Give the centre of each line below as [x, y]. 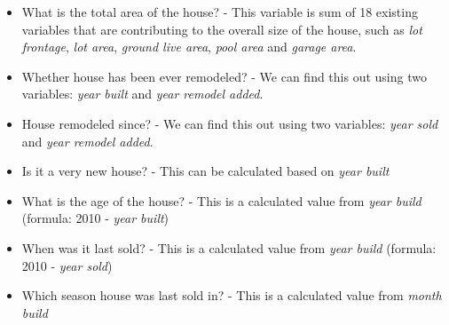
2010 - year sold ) [67, 265]
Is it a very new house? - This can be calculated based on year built [205, 171]
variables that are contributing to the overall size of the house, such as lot [222, 29]
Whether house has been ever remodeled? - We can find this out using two [224, 76]
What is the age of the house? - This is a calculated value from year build [221, 200]
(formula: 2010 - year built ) [95, 218]
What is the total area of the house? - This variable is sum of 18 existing [220, 12]
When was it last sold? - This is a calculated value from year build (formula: [229, 247]
